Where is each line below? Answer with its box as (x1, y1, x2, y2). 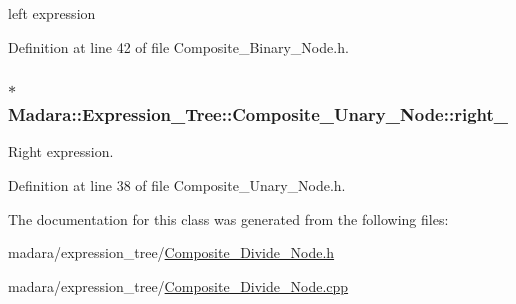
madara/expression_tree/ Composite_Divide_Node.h (8, 242, 335, 263)
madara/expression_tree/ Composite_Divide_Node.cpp (8, 275, 349, 296)
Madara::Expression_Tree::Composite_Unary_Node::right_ (8, 102, 509, 127)
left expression (8, 3, 96, 23)
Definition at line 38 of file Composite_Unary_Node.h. (8, 174, 346, 195)
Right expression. (8, 141, 114, 162)
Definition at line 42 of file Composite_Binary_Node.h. (8, 36, 349, 57)
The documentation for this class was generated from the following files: (8, 208, 449, 229)
